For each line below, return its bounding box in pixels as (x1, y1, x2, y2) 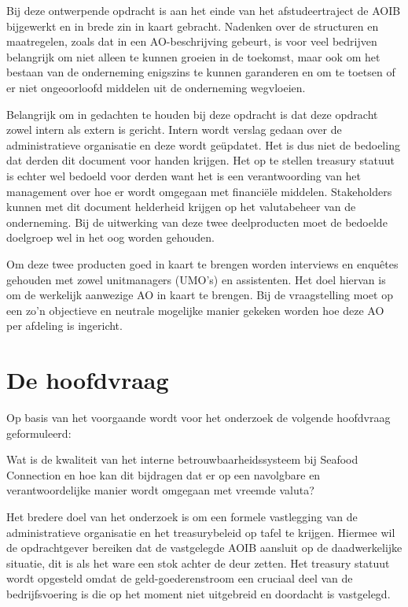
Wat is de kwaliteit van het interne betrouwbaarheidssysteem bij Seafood (6, 451, 358, 468)
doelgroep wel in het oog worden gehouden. (6, 229, 215, 246)
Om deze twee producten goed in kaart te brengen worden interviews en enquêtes (6, 255, 399, 272)
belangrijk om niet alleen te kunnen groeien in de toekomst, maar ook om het (6, 48, 380, 65)
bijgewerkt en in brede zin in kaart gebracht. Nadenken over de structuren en (6, 17, 379, 34)
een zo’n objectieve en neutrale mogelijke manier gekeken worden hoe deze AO (6, 302, 384, 318)
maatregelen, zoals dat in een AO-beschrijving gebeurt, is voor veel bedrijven (6, 33, 377, 50)
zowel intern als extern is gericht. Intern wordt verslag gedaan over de (6, 121, 342, 138)
